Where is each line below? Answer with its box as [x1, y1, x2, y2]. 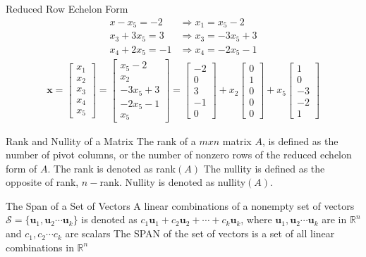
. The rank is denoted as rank [47, 161, 176, 175]
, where [240, 212, 272, 227]
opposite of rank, [6, 175, 79, 189]
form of [6, 161, 37, 175]
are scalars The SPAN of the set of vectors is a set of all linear [65, 226, 335, 241]
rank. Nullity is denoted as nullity [99, 175, 246, 189]
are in [322, 212, 347, 227]
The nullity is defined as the [203, 161, 325, 175]
